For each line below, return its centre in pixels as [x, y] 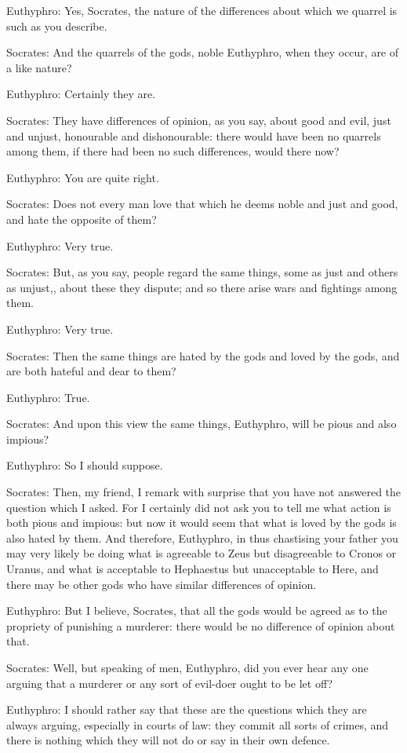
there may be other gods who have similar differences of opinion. [162, 584]
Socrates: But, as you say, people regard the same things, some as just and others [202, 272]
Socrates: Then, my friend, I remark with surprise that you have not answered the [204, 492]
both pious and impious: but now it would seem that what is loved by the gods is [202, 523]
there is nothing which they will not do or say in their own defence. [168, 740]
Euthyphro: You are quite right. [83, 177]
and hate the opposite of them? [82, 219]
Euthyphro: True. [48, 397]
